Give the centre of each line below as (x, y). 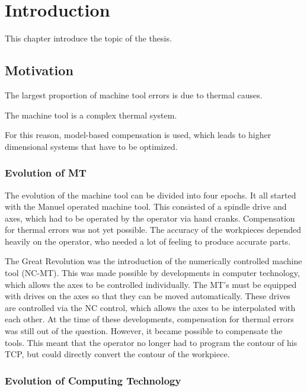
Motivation (39, 70)
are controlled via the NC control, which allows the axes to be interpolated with (150, 307)
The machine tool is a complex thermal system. (91, 115)
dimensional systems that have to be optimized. (91, 146)
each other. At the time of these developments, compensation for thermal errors (149, 319)
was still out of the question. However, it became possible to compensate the (144, 331)
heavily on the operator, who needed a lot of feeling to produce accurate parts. (148, 241)
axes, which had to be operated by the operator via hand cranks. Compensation (150, 218)
